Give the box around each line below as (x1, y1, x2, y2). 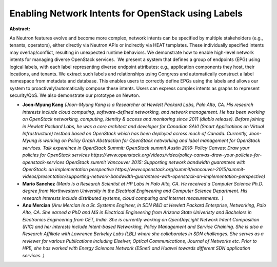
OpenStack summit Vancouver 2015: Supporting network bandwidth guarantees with (65, 159, 246, 165)
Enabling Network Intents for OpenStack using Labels (9, 8, 243, 19)
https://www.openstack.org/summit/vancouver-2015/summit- (115, 166, 246, 172)
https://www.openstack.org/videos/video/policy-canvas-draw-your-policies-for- (90, 152, 262, 158)
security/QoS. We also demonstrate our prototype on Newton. (9, 92, 141, 98)
